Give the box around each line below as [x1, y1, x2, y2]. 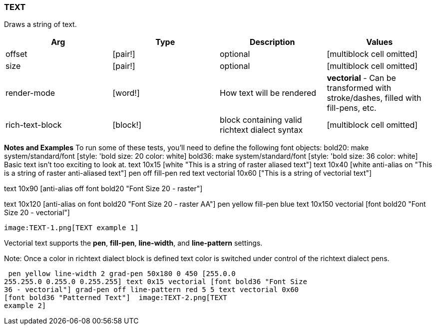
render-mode [5, 88, 55, 98]
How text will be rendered [220, 88, 317, 98]
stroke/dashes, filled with [327, 93, 422, 103]
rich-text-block [5, 120, 62, 130]
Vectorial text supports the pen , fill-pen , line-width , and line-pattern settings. [4, 239, 263, 248]
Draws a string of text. [4, 20, 77, 29]
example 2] [4, 302, 46, 310]
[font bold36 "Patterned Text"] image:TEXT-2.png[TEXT [4, 294, 227, 302]
